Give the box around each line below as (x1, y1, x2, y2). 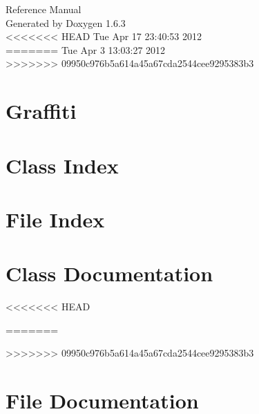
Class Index (6, 151, 119, 179)
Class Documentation (6, 259, 213, 288)
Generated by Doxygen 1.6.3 (6, 15, 126, 30)
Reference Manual (6, 2, 81, 16)
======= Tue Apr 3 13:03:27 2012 (6, 42, 166, 57)
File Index (6, 205, 105, 233)
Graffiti (6, 97, 77, 125)
